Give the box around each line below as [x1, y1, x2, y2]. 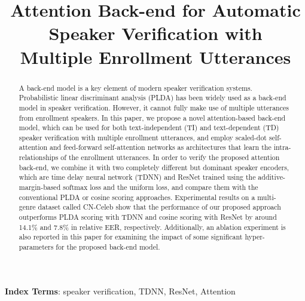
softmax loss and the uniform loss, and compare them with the [63, 182, 258, 192]
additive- [258, 172, 285, 182]
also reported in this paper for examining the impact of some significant [19, 232, 243, 242]
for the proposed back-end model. [56, 242, 160, 252]
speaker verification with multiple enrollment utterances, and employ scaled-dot [19, 132, 267, 142]
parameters [19, 242, 54, 252]
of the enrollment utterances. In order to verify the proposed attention [60, 152, 280, 162]
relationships [19, 152, 59, 162]
